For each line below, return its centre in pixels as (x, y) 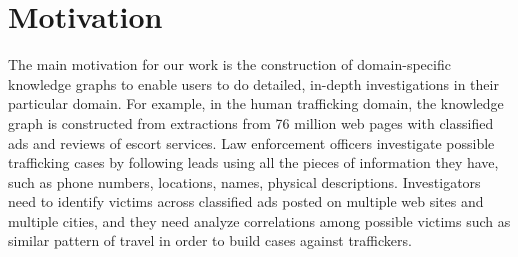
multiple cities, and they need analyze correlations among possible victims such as (259, 220)
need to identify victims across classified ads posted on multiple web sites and (246, 201)
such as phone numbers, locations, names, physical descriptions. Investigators (244, 181)
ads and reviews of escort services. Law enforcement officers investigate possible (251, 142)
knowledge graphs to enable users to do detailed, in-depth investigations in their (253, 83)
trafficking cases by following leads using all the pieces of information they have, (253, 162)
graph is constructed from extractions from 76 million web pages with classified (251, 122)
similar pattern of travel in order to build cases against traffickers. (210, 240)
